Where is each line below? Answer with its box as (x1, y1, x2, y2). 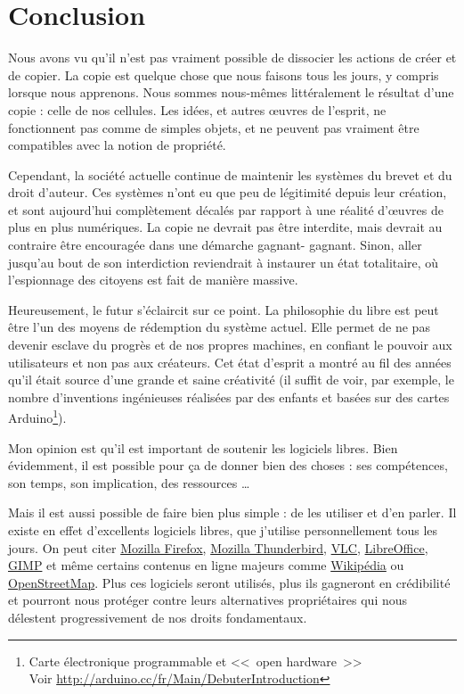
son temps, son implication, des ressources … (8, 473, 250, 492)
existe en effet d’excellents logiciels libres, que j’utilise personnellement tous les (8, 521, 438, 540)
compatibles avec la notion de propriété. (8, 136, 226, 154)
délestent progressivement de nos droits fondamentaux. (8, 608, 307, 626)
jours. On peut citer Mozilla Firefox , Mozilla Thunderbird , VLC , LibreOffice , (8, 538, 428, 557)
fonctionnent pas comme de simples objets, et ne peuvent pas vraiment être (8, 118, 419, 136)
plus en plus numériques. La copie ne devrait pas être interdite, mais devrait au (8, 218, 443, 236)
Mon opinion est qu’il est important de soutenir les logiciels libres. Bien (8, 438, 398, 457)
